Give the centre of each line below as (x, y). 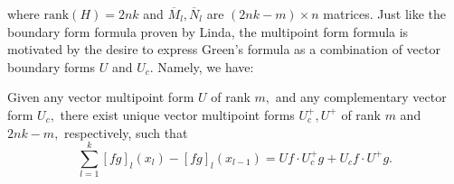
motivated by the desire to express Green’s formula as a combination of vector (224, 49)
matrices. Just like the (385, 14)
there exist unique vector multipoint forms (177, 114)
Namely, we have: (206, 66)
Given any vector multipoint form (101, 97)
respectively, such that (126, 132)
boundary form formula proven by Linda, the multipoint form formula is (208, 31)
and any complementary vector (361, 97)
